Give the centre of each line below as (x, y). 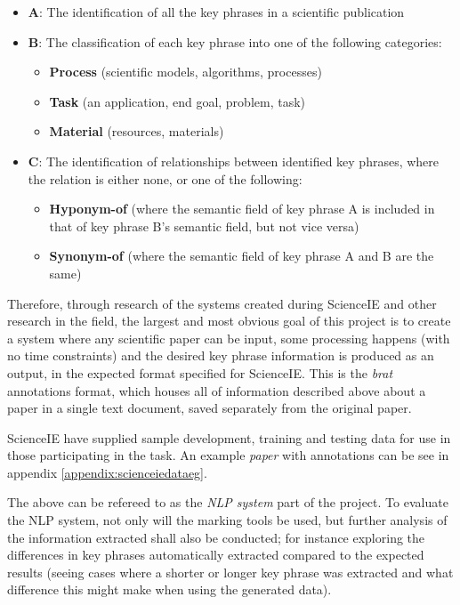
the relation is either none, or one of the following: (165, 178)
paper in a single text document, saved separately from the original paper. (210, 408)
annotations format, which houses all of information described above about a (217, 390)
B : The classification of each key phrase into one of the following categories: (235, 41)
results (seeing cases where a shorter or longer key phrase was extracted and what (230, 572)
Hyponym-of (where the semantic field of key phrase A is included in (242, 209)
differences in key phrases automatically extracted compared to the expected (216, 555)
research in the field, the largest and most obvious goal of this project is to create (229, 321)
